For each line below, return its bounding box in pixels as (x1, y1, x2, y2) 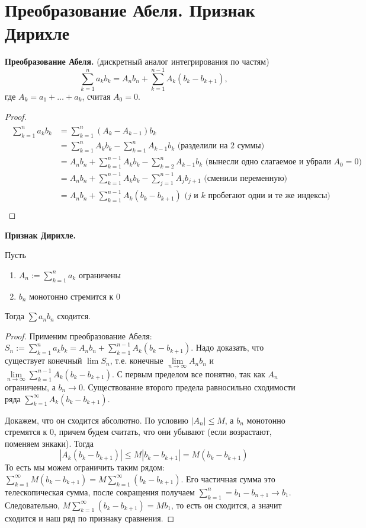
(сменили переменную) (204, 174, 288, 183)
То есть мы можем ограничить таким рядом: (5, 461, 165, 473)
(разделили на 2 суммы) (177, 142, 265, 151)
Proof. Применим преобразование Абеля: (5, 329, 152, 342)
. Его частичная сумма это (181, 472, 275, 485)
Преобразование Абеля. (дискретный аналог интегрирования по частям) (5, 55, 269, 68)
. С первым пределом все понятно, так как (111, 367, 265, 380)
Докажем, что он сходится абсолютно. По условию (5, 414, 188, 426)
